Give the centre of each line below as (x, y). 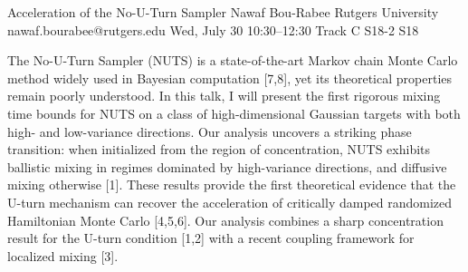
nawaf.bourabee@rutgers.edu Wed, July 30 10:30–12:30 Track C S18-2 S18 (213, 29)
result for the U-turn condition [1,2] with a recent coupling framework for (211, 238)
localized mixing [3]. (63, 255)
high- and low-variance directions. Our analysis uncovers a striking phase (210, 131)
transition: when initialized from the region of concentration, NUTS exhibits (219, 149)
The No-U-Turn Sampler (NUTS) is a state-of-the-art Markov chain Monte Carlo (233, 60)
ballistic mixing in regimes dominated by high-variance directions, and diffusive (227, 166)
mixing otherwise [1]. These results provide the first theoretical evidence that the (232, 185)
